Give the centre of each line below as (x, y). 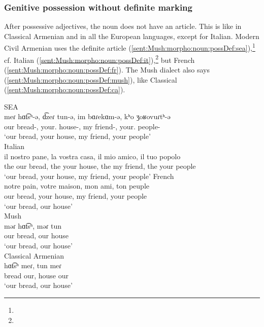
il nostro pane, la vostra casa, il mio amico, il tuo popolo (92, 156)
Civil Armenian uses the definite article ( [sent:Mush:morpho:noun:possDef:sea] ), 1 (130, 47)
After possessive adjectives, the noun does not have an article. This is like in (123, 26)
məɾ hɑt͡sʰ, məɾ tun (33, 225)
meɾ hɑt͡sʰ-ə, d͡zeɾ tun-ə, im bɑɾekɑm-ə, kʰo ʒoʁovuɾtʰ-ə (87, 116)
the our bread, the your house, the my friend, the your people (100, 166)
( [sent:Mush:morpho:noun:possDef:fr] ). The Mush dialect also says (107, 69)
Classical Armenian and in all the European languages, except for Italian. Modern (132, 36)
